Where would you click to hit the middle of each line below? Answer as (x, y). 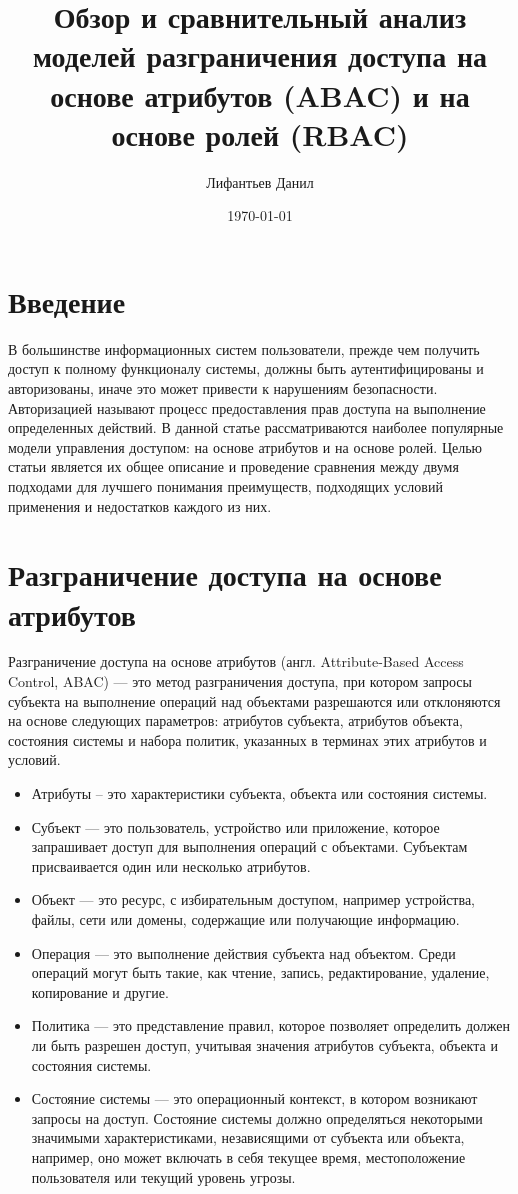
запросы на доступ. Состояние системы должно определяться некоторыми (257, 1117)
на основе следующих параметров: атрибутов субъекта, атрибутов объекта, (235, 720)
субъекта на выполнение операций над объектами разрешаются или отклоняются (254, 700)
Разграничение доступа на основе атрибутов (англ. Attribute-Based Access (236, 661)
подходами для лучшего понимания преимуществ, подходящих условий (225, 485)
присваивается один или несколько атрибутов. (171, 865)
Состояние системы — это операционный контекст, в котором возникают (254, 1098)
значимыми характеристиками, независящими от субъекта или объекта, (248, 1137)
